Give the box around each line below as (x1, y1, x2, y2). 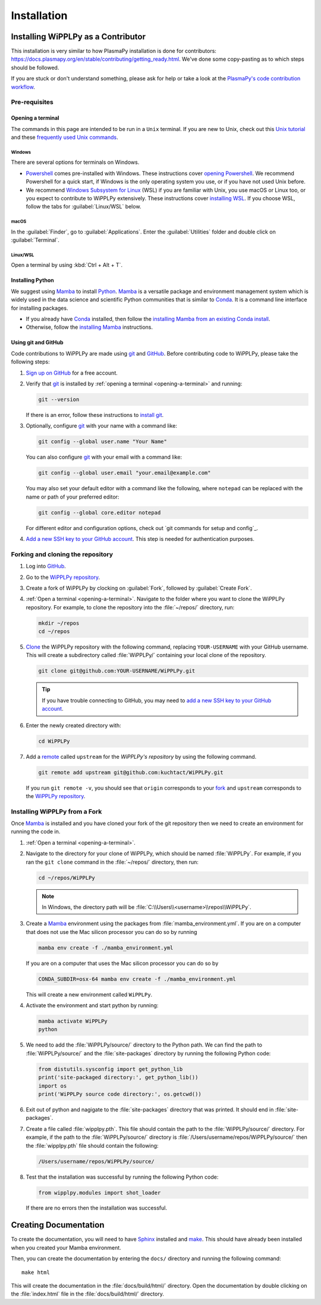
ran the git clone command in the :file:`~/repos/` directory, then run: (26, 858, 199, 865)
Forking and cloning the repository (11, 550, 113, 558)
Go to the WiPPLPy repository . (26, 574, 100, 581)
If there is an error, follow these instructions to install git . (26, 411, 164, 418)
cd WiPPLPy (38, 737, 70, 745)
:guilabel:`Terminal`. (11, 236, 59, 244)
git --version (38, 396, 80, 403)
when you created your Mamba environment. (11, 1244, 121, 1251)
